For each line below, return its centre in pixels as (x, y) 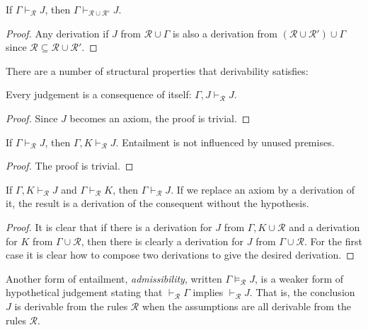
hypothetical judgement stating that (84, 292)
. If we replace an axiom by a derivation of (263, 189)
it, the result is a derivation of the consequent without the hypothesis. (157, 203)
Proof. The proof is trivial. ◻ (70, 166)
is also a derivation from (225, 33)
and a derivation (324, 226)
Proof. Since (32, 118)
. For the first (333, 241)
